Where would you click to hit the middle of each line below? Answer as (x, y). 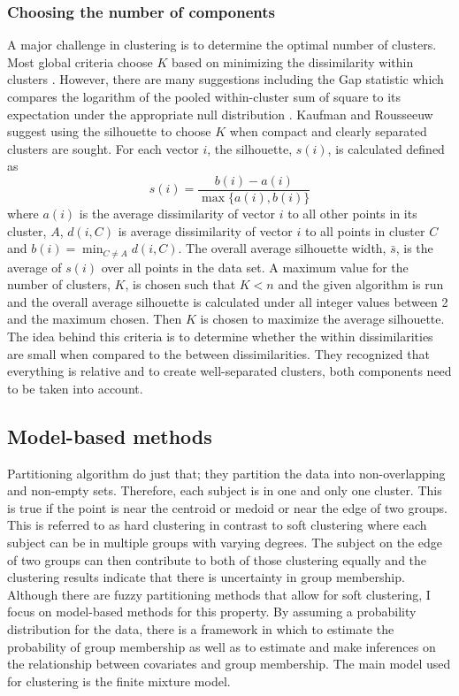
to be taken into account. (75, 388)
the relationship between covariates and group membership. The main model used (229, 664)
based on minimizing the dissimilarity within (292, 61)
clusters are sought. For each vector (103, 148)
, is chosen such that (180, 284)
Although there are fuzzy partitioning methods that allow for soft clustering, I (219, 594)
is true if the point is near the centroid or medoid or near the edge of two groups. (227, 507)
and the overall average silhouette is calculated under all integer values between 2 (228, 301)
